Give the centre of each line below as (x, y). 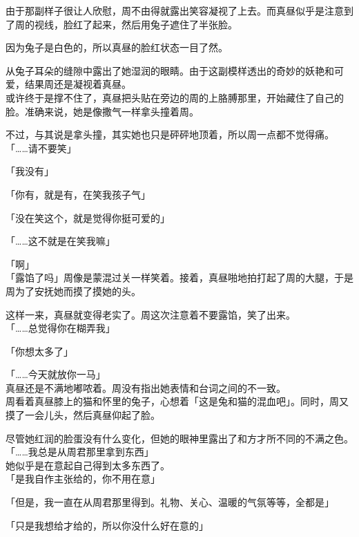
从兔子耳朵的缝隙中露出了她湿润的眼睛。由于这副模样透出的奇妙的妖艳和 (170, 70)
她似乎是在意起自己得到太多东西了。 (88, 465)
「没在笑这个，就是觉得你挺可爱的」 (88, 217)
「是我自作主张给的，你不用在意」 (83, 479)
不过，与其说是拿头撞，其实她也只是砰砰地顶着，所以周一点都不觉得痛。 (170, 134)
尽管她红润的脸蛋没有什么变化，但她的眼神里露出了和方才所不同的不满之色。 (179, 438)
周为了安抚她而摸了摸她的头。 (73, 291)
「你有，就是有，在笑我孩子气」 (78, 194)
